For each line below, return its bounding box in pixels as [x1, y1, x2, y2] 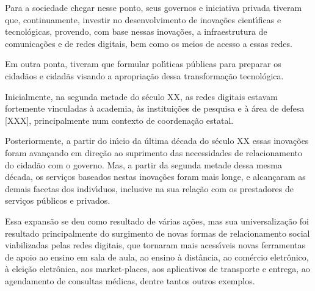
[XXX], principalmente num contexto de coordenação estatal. [5, 113, 234, 126]
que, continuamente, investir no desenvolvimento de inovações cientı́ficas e [5, 13, 281, 26]
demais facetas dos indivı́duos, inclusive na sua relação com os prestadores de [5, 182, 294, 195]
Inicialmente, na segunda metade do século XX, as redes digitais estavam [5, 90, 278, 102]
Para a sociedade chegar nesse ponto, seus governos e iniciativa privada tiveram [5, 1, 302, 13]
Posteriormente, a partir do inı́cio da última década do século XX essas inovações [5, 134, 309, 147]
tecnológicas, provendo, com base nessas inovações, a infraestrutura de [5, 25, 267, 38]
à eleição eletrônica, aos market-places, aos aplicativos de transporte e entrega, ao [5, 262, 310, 275]
